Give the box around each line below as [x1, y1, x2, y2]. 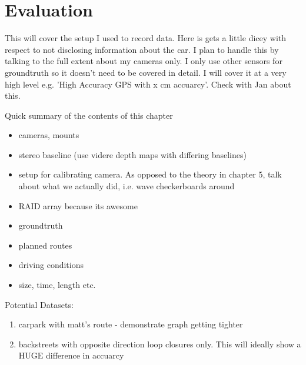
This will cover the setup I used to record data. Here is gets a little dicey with [5, 32, 287, 44]
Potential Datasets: [5, 298, 74, 310]
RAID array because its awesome [18, 199, 138, 212]
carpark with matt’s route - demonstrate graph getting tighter [18, 318, 243, 330]
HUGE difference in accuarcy [18, 349, 124, 361]
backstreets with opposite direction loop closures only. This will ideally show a [18, 337, 301, 350]
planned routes [18, 239, 72, 251]
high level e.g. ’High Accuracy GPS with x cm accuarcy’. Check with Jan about [5, 78, 291, 90]
